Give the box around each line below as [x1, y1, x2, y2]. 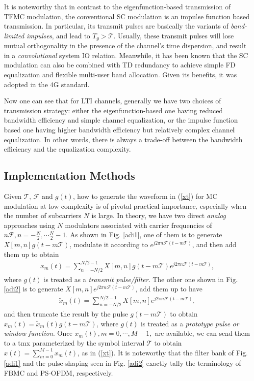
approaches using [4, 220, 55, 230]
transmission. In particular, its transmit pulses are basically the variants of [4, 21, 229, 31]
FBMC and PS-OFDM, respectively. [4, 367, 113, 378]
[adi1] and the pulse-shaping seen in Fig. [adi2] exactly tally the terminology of [4, 358, 241, 368]
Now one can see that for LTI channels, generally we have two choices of [4, 95, 221, 106]
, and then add [192, 239, 237, 250]
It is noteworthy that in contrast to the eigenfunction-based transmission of [4, 1, 231, 11]
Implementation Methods [4, 168, 135, 183]
